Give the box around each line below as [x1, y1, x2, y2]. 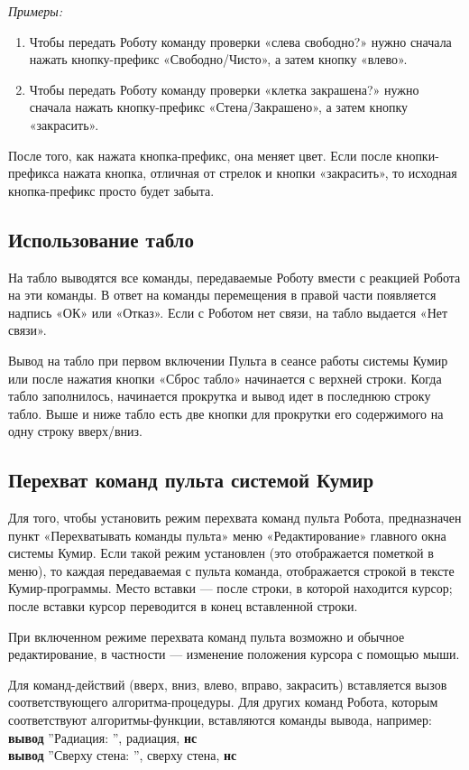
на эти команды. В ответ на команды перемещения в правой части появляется [8, 285, 437, 304]
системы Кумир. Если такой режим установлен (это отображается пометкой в [8, 543, 434, 562]
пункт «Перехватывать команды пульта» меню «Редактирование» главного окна [8, 525, 446, 544]
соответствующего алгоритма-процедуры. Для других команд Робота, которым [8, 692, 438, 711]
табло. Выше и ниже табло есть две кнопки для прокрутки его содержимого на [8, 404, 444, 422]
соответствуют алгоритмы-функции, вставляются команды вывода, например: [8, 710, 432, 729]
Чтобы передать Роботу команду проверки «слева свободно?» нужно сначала [29, 32, 452, 51]
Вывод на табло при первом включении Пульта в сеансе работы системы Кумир [8, 350, 448, 369]
